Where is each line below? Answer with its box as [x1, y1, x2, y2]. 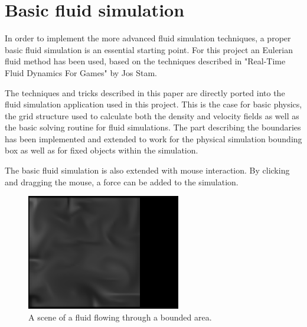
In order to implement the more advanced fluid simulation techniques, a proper [5, 32, 291, 44]
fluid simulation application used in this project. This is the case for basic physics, [5, 98, 302, 110]
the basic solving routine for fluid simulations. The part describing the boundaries [5, 121, 301, 133]
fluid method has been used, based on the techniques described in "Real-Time [5, 55, 286, 67]
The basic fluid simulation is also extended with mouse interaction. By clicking [5, 164, 290, 176]
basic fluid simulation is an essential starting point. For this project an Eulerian [5, 43, 293, 55]
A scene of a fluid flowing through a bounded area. [28, 310, 212, 323]
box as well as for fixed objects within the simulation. [5, 144, 198, 156]
